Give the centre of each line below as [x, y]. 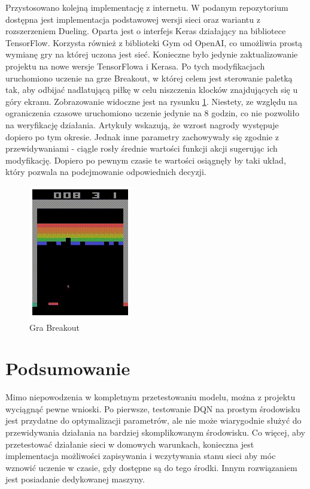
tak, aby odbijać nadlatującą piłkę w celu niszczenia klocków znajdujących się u [152, 90]
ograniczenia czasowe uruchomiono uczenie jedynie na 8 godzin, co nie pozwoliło [152, 113]
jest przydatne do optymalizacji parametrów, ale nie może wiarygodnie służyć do [154, 420]
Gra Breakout [54, 327]
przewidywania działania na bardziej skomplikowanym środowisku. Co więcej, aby [155, 432]
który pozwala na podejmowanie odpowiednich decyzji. [106, 172]
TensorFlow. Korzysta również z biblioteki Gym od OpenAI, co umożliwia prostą [154, 42]
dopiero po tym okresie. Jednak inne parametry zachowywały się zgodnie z [142, 136]
